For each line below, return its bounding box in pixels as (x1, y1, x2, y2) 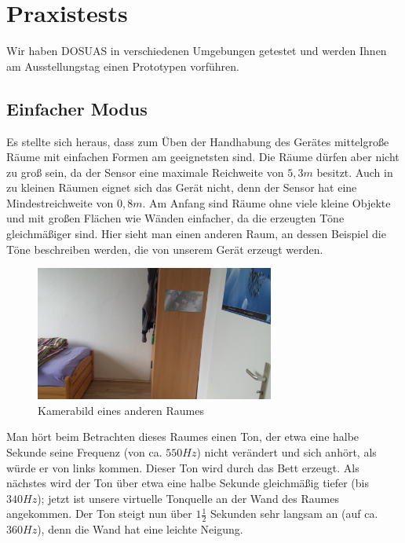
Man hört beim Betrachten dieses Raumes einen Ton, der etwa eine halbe (6, 428, 359, 445)
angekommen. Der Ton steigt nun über (6, 505, 192, 522)
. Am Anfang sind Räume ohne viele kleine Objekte (142, 194, 391, 211)
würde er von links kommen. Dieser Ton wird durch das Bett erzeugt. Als (6, 459, 359, 475)
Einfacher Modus (6, 96, 148, 120)
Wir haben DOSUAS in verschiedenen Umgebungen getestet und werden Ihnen (6, 42, 387, 59)
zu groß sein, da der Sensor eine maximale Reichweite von (6, 163, 284, 180)
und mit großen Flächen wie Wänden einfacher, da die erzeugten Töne (6, 210, 345, 226)
